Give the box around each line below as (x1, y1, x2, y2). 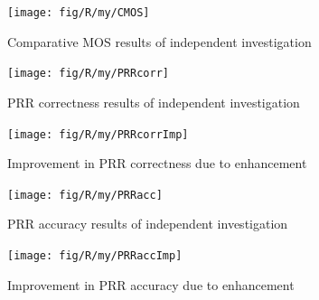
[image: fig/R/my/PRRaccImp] (7, 249, 183, 262)
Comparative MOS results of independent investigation (7, 32, 312, 51)
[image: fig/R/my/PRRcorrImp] (7, 127, 189, 141)
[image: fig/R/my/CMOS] (7, 6, 150, 19)
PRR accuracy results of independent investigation (7, 214, 288, 233)
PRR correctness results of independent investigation (7, 92, 300, 111)
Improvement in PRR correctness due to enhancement (7, 154, 307, 173)
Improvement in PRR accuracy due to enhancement (7, 275, 295, 294)
